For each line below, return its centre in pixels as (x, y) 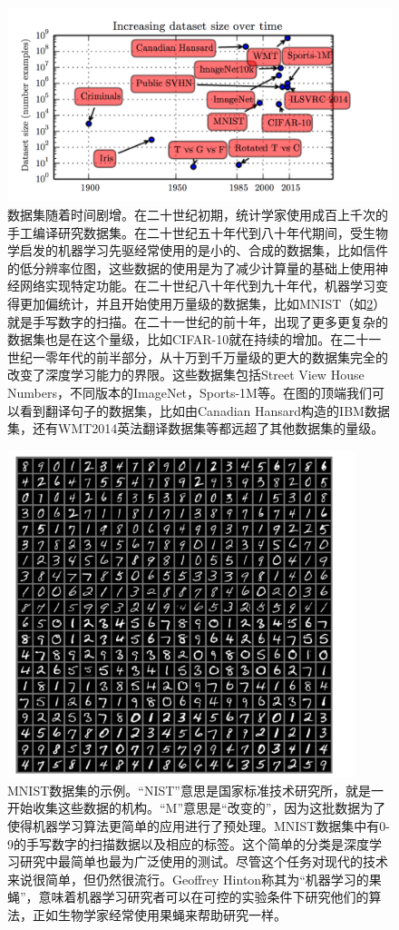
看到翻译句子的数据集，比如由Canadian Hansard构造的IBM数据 (204, 410)
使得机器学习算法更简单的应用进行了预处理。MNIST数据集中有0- (199, 825)
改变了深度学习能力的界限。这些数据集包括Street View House (186, 375)
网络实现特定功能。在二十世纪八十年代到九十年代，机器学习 (197, 286)
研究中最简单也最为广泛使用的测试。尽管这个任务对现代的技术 (204, 861)
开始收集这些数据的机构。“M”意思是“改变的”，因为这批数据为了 (197, 808)
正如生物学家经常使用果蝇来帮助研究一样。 (159, 914)
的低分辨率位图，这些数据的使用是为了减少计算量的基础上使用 (191, 267)
